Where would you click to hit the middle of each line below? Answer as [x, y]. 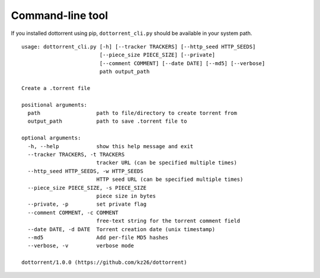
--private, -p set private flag [87, 204]
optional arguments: [51, 138]
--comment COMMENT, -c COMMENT [73, 213]
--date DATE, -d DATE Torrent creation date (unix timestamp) [121, 229]
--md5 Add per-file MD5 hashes [98, 237]
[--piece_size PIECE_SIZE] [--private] [157, 55]
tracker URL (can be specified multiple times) [167, 163]
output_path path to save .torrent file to [107, 121]
